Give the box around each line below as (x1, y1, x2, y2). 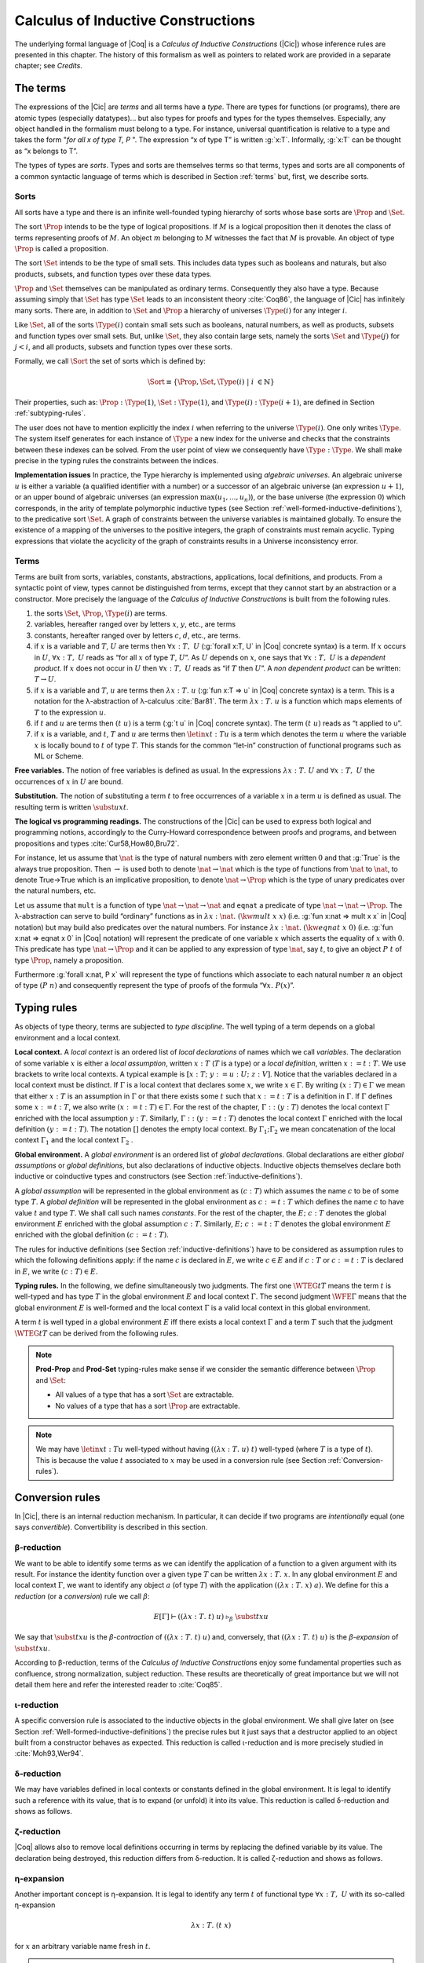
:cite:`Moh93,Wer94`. (14, 1749, 84, 1758)
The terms (14, 82, 67, 95)
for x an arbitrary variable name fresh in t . (14, 1941, 151, 1950)
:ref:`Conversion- (327, 1455, 384, 1464)
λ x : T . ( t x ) (191, 1921, 232, 1930)
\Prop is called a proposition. (14, 243, 109, 253)
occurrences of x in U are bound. (14, 777, 123, 786)
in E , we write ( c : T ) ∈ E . (14, 1267, 98, 1276)
